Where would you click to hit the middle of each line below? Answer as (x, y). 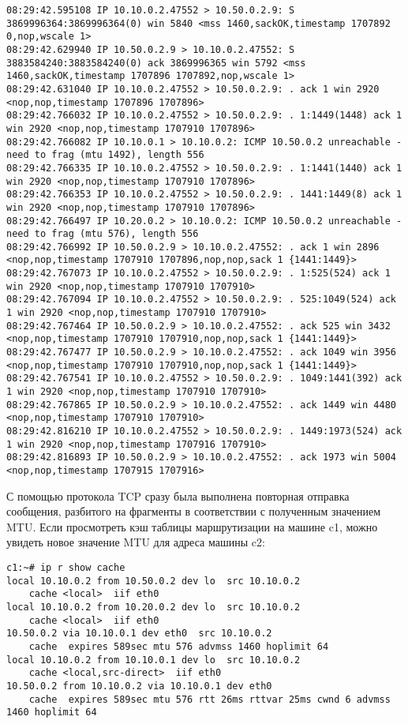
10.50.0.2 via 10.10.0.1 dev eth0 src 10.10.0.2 (139, 634)
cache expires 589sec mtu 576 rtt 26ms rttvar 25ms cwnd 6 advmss (210, 699)
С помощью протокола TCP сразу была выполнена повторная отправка (178, 495)
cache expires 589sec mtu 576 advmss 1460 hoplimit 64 (179, 646)
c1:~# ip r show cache (66, 568)
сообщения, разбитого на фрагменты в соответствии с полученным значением (193, 511)
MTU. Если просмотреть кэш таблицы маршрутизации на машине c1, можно (192, 526)
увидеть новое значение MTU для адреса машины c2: (136, 542)
